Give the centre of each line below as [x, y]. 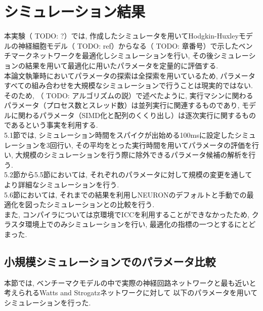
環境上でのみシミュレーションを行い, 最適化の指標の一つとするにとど [140, 224]
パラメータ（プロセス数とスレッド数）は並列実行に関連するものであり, [122, 105]
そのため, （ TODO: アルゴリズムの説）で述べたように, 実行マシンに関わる [129, 95]
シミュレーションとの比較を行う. [100, 204]
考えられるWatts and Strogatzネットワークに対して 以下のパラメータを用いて [131, 293]
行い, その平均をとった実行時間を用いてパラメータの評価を [155, 145]
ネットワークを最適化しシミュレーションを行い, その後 [123, 55]
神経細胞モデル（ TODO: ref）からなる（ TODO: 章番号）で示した [128, 45]
